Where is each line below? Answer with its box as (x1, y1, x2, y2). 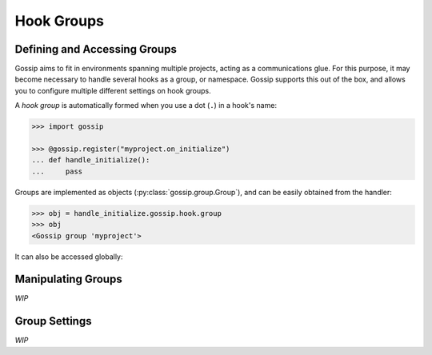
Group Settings (14, 314, 92, 328)
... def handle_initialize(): (31, 156, 150, 165)
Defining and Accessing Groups (14, 42, 178, 56)
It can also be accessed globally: (14, 252, 123, 261)
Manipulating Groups (14, 273, 123, 286)
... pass (31, 166, 83, 176)
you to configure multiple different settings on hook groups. (14, 86, 211, 95)
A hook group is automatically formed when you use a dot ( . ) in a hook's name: (14, 101, 278, 110)
